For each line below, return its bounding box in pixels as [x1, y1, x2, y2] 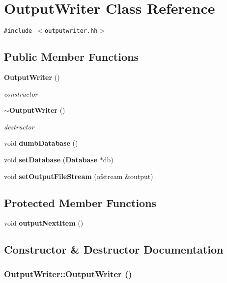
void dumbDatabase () [4, 138, 78, 148]
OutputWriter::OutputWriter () [4, 267, 132, 280]
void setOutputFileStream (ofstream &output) [4, 171, 153, 181]
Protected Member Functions [4, 195, 157, 210]
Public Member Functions [4, 49, 139, 64]
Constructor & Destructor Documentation [4, 242, 224, 257]
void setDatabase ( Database [4, 154, 97, 164]
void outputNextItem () [4, 218, 84, 228]
